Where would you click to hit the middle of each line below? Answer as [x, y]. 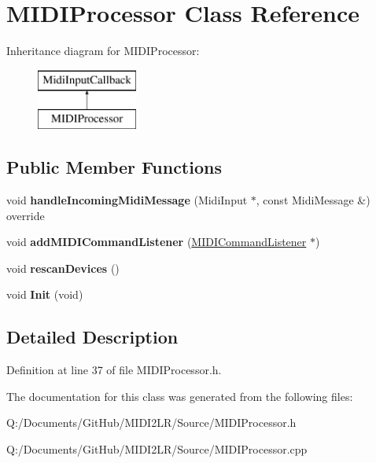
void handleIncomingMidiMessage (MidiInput [127, 200]
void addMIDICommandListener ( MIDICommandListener [157, 242]
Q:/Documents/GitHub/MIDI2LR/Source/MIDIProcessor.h [151, 423]
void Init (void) [45, 294]
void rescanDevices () [63, 268]
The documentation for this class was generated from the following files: [180, 396]
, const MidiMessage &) [313, 200]
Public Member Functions [114, 167]
